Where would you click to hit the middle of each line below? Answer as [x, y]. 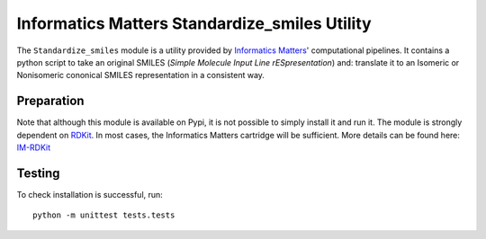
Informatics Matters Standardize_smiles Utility [194, 23]
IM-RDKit [34, 147]
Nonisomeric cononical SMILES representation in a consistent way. [141, 75]
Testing [38, 173]
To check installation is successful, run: [90, 194]
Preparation [50, 101]
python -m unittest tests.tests [104, 215]
